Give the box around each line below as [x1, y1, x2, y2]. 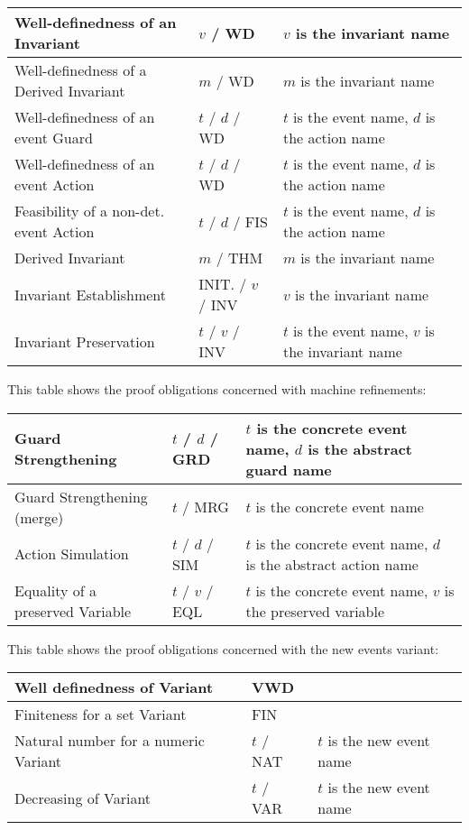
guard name [245, 458, 332, 480]
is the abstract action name [245, 553, 418, 575]
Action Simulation [14, 543, 129, 565]
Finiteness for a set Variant [14, 704, 187, 725]
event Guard [14, 127, 93, 148]
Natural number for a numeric [14, 730, 205, 752]
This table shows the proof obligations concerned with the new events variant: [7, 639, 439, 658]
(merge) [14, 506, 64, 528]
